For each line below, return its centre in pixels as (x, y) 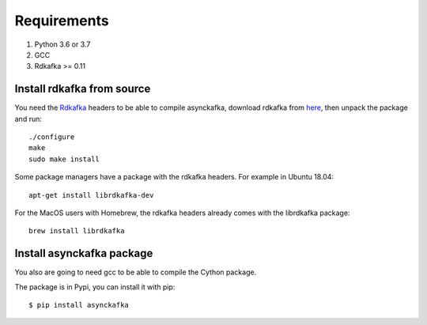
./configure (52, 137)
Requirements (62, 21)
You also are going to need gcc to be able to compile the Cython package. (136, 272)
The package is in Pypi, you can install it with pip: (95, 287)
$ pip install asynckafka (79, 305)
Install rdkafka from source (83, 89)
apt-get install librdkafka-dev (91, 195)
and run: (28, 119)
